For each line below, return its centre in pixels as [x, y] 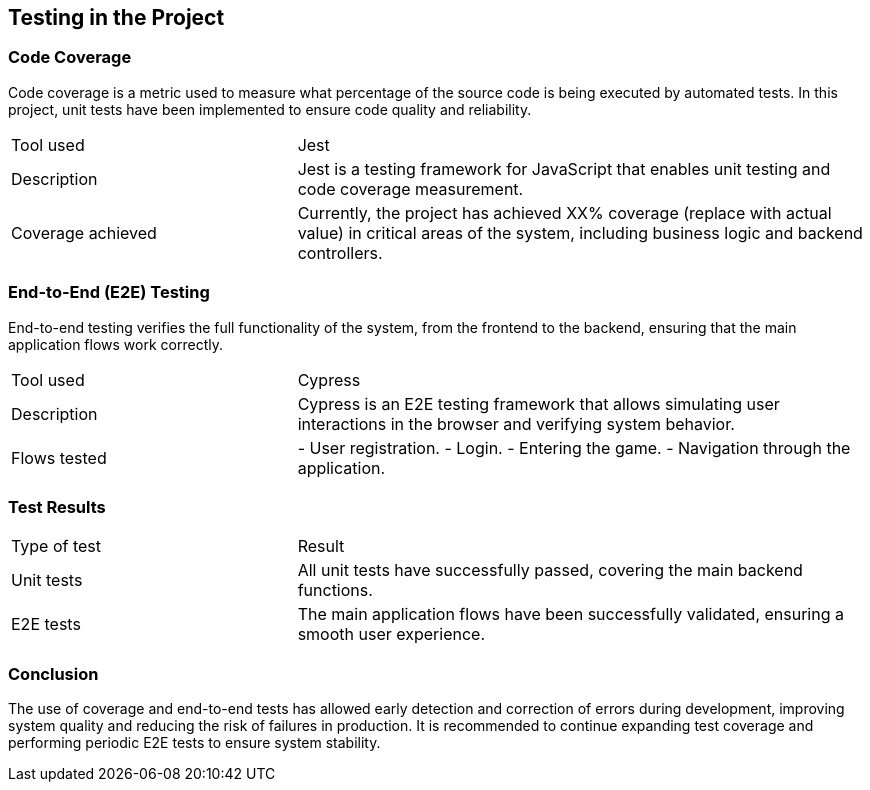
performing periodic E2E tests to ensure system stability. [194, 743]
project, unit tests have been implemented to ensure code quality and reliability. [270, 109]
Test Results [57, 506]
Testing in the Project [116, 17]
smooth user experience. [391, 634]
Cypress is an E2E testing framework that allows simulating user [538, 403]
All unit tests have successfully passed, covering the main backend [550, 570]
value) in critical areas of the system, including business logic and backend [580, 232]
